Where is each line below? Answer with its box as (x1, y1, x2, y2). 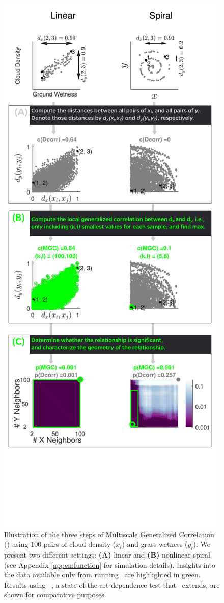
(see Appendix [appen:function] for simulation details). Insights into (4, 559, 216, 570)
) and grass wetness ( (122, 539, 188, 549)
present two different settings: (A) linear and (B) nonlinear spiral (4, 549, 211, 560)
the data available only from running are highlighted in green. (4, 569, 201, 580)
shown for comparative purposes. (4, 589, 106, 600)
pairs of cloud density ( (43, 539, 116, 549)
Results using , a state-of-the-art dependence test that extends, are (4, 579, 220, 590)
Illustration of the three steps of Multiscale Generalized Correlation (4, 528, 214, 539)
